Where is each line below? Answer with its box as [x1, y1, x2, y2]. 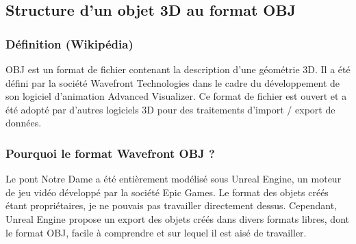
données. [5, 116, 42, 130]
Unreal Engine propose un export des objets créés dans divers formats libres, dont [5, 211, 349, 226]
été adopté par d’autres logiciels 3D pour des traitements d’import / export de [5, 102, 335, 116]
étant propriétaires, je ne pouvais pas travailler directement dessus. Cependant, [5, 198, 338, 213]
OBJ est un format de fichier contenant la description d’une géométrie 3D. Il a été [5, 62, 351, 76]
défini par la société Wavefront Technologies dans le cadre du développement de [5, 75, 340, 90]
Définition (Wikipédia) [5, 35, 133, 52]
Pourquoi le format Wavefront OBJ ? [5, 144, 215, 161]
